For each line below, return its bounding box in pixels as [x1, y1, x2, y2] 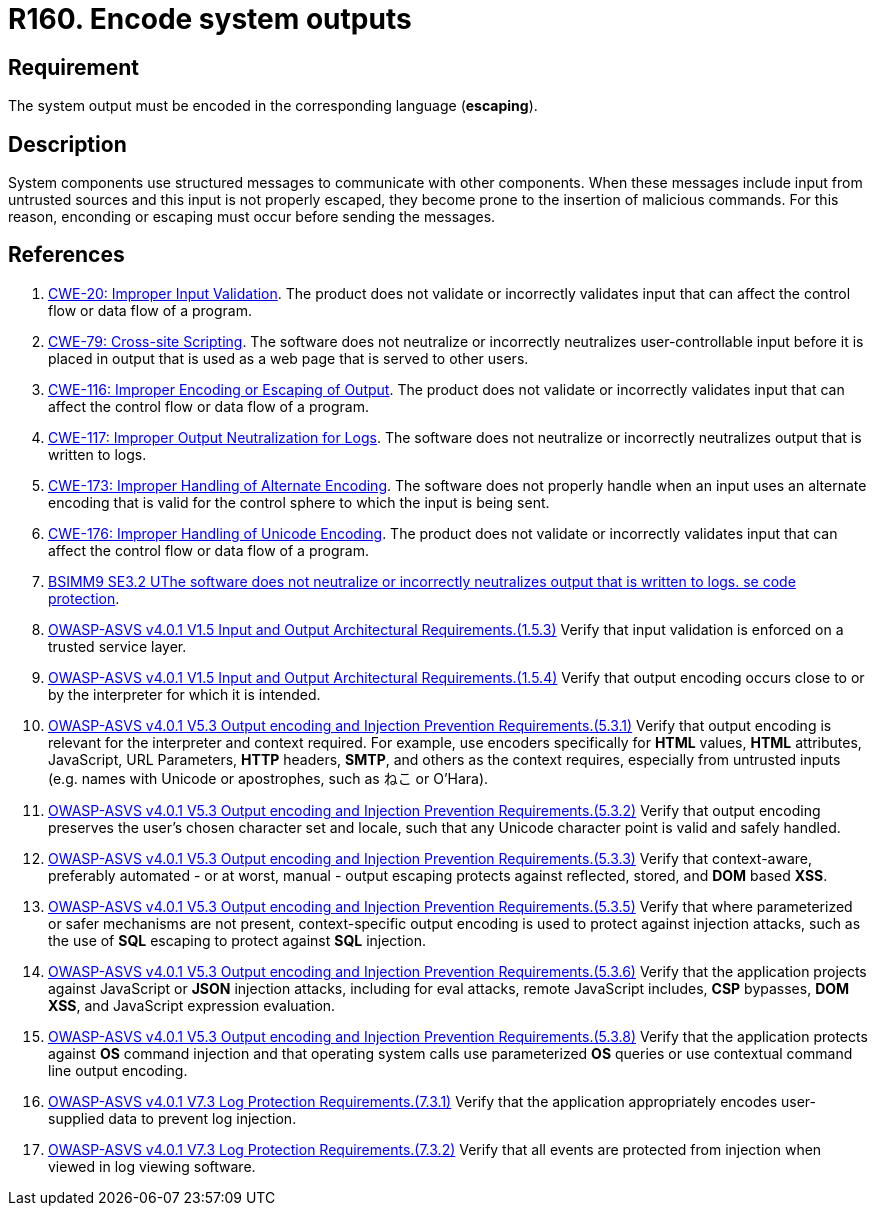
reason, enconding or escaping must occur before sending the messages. [8, 208, 496, 226]
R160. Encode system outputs [8, 2, 412, 36]
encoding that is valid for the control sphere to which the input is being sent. [48, 493, 550, 511]
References [8, 242, 125, 268]
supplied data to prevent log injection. [48, 1109, 297, 1127]
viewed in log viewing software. [48, 1157, 256, 1175]
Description [8, 131, 127, 157]
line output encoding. [48, 1061, 188, 1079]
